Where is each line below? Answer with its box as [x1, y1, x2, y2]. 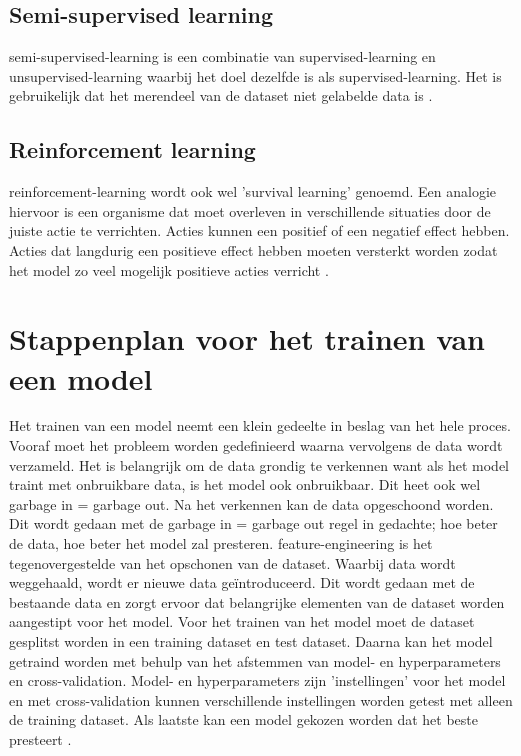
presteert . [9, 728, 72, 749]
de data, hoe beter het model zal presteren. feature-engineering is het [9, 533, 433, 554]
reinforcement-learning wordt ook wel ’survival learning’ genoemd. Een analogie [9, 181, 497, 202]
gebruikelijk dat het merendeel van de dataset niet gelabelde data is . [9, 85, 433, 106]
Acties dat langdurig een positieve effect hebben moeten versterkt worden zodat [9, 239, 498, 260]
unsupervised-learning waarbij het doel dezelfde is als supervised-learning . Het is [9, 65, 502, 86]
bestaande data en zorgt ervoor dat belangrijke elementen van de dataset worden [9, 591, 505, 612]
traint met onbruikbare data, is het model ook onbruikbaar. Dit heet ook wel [9, 474, 481, 495]
